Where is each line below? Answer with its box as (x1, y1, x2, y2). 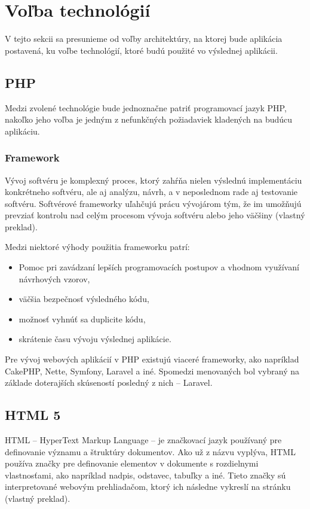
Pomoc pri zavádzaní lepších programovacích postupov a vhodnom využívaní (19, 261, 299, 273)
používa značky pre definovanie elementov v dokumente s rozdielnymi (5, 457, 259, 470)
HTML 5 (5, 406, 61, 424)
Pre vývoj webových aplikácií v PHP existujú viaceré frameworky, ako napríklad (5, 353, 299, 365)
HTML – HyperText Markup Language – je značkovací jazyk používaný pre (5, 434, 282, 446)
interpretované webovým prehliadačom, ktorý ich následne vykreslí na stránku (5, 480, 291, 493)
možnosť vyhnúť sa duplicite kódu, (19, 312, 146, 325)
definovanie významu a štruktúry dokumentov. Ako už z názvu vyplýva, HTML (5, 445, 296, 458)
